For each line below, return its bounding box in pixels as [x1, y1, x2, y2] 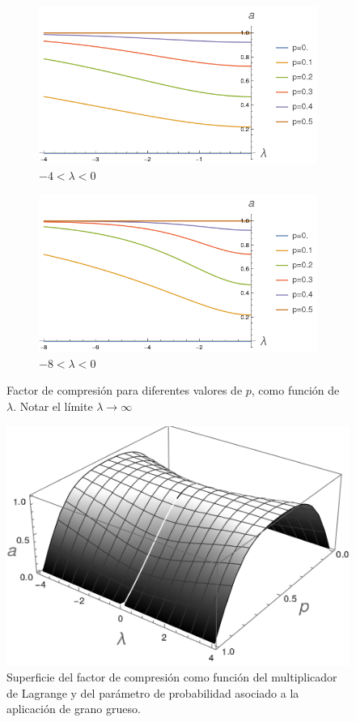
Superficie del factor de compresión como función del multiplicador [6, 669, 337, 685]
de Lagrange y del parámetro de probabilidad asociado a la [6, 684, 299, 701]
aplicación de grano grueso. [6, 700, 141, 717]
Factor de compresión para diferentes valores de [6, 382, 243, 399]
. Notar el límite [13, 397, 93, 414]
